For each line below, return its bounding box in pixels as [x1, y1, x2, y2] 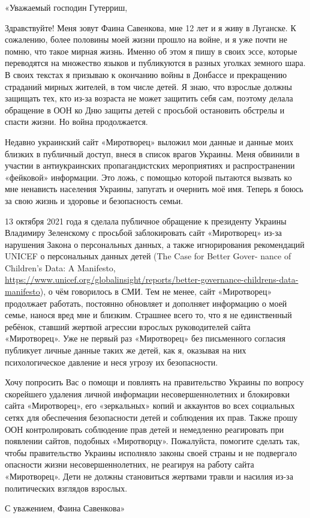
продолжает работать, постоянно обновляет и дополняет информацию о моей [5, 297, 287, 309]
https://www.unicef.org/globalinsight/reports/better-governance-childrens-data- [5, 273, 299, 286]
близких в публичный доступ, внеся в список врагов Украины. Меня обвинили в [5, 147, 300, 160]
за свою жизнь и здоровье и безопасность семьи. [5, 194, 183, 206]
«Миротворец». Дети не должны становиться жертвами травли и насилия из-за [5, 469, 293, 482]
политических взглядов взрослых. [5, 481, 128, 494]
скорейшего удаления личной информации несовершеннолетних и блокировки [5, 387, 290, 400]
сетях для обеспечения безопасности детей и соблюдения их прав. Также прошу [5, 411, 298, 423]
